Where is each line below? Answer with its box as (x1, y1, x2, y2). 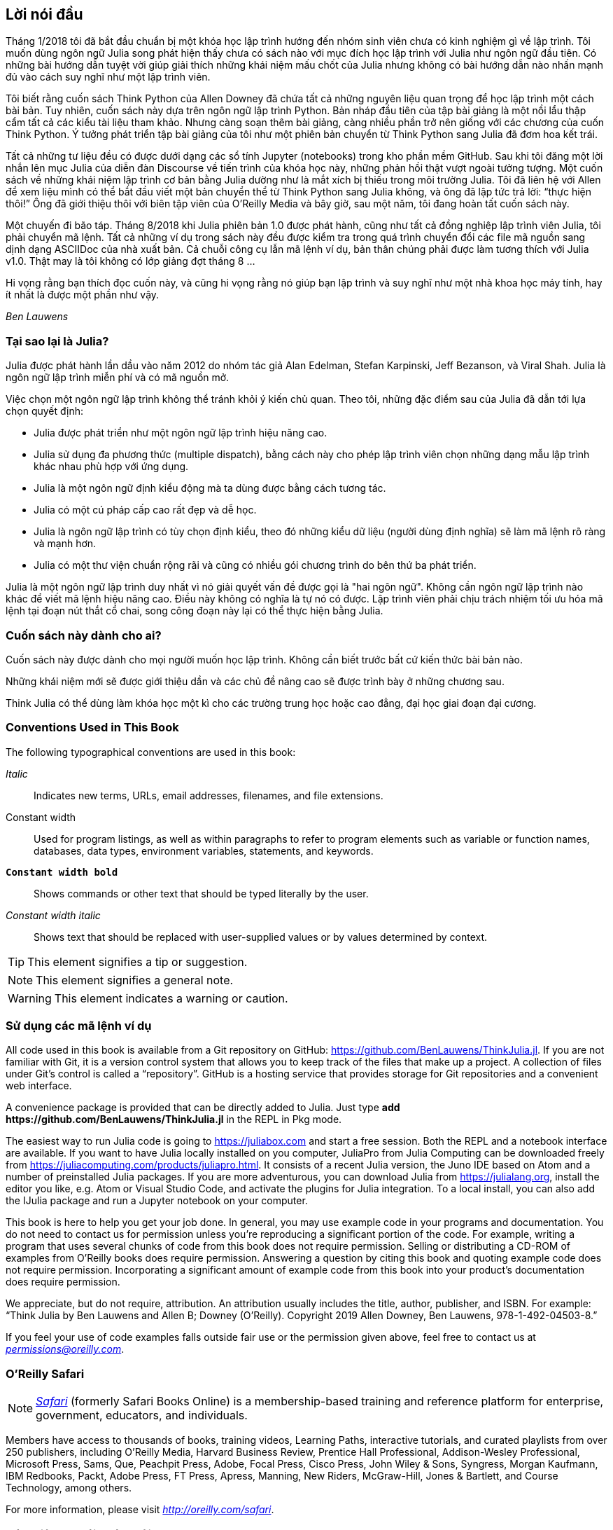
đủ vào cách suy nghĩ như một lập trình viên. (6, 71, 211, 83)
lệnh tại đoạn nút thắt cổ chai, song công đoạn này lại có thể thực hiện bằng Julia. (6, 605, 383, 617)
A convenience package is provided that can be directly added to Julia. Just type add (6, 1101, 400, 1114)
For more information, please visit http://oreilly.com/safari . (6, 1503, 274, 1516)
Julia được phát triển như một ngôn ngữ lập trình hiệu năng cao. (34, 427, 327, 439)
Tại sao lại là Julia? (6, 333, 109, 348)
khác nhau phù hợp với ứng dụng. (34, 460, 189, 473)
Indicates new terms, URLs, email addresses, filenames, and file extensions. (34, 789, 383, 801)
